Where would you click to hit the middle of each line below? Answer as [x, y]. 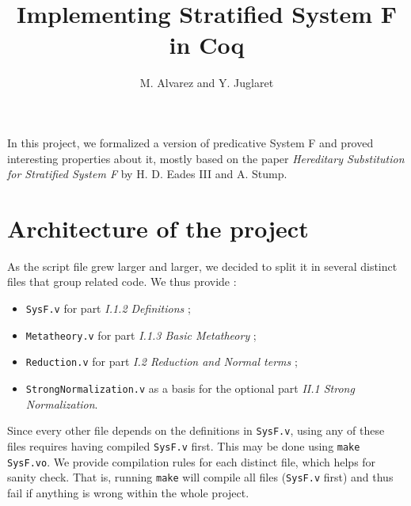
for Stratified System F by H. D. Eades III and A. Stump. [147, 174]
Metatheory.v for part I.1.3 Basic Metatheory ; [141, 335]
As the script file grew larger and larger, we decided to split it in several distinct [202, 266]
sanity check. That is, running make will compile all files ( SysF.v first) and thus [200, 477]
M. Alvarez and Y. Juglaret [207, 83]
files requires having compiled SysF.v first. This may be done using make [184, 445]
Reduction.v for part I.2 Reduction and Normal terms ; [162, 361]
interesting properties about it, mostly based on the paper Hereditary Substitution [206, 158]
